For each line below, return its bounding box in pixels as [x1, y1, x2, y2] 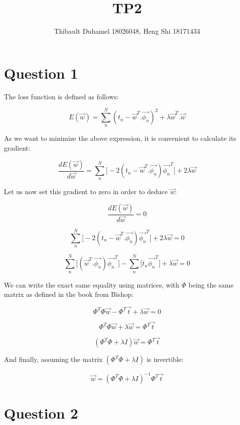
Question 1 [4, 63, 78, 83]
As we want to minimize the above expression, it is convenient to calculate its [4, 133, 237, 143]
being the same [188, 279, 234, 290]
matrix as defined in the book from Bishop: [4, 289, 133, 299]
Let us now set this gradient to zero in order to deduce [4, 186, 168, 197]
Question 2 [4, 403, 78, 423]
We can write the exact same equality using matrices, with [4, 279, 179, 290]
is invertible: [147, 354, 184, 364]
